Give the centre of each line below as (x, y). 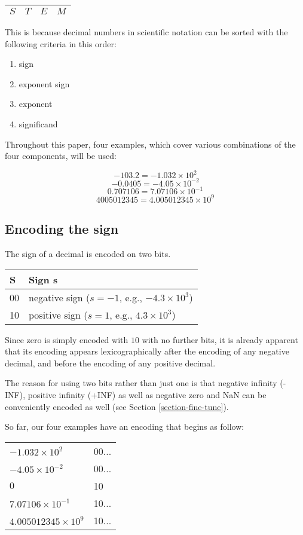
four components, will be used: (61, 156)
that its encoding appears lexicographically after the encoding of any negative (147, 351)
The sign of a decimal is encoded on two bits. (88, 253)
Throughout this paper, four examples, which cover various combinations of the (150, 144)
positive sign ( (58, 314)
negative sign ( (59, 297)
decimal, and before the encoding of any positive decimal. (110, 363)
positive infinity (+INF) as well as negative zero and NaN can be (147, 394)
